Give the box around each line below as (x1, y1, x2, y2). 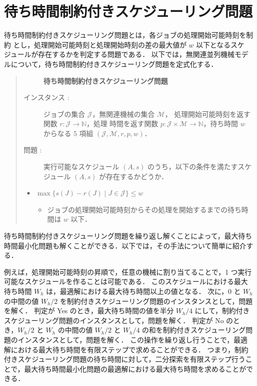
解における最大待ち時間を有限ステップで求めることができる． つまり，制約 (4, 344, 249, 354)
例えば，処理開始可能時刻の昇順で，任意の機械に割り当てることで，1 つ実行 (4, 266, 252, 277)
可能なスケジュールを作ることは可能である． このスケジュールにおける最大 (4, 276, 248, 287)
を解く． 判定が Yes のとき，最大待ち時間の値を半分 (4, 305, 174, 316)
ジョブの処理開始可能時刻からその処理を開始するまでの (47, 204, 228, 214)
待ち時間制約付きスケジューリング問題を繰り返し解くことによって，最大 (4, 231, 238, 241)
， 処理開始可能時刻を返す (165, 108, 251, 119)
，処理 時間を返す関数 (86, 118, 158, 129)
